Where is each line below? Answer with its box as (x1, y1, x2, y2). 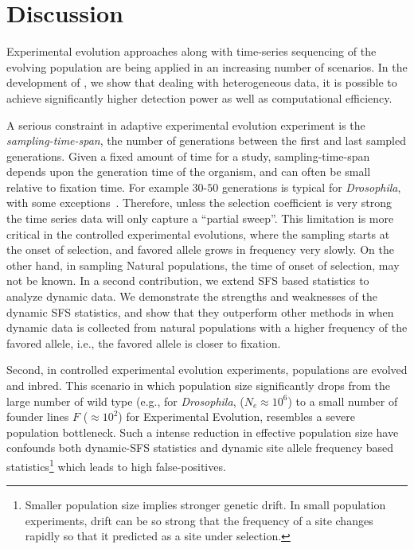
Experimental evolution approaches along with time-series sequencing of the (6, 43, 377, 60)
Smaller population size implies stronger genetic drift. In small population (25, 496, 386, 513)
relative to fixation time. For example (6, 178, 189, 195)
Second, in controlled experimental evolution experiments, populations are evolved (6, 361, 408, 378)
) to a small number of (287, 392, 398, 409)
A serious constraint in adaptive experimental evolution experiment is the (6, 116, 365, 133)
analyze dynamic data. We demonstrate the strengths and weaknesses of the (6, 288, 378, 305)
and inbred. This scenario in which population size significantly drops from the (6, 377, 391, 393)
